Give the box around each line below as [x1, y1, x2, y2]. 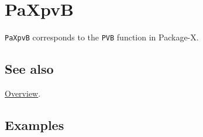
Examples [5, 115, 64, 133]
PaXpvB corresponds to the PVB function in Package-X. [5, 31, 199, 43]
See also [5, 60, 54, 78]
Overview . [5, 87, 41, 99]
